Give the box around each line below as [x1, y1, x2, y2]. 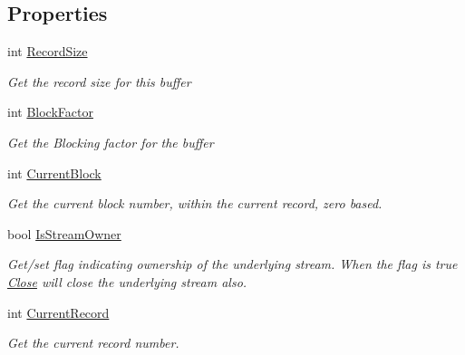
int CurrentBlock [7, 163, 102, 182]
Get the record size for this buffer [7, 72, 191, 91]
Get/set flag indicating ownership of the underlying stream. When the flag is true [7, 254, 458, 273]
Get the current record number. [7, 333, 179, 352]
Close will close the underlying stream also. [7, 272, 247, 291]
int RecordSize [7, 42, 88, 61]
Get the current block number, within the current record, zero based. [7, 194, 383, 213]
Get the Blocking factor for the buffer [7, 132, 214, 151]
